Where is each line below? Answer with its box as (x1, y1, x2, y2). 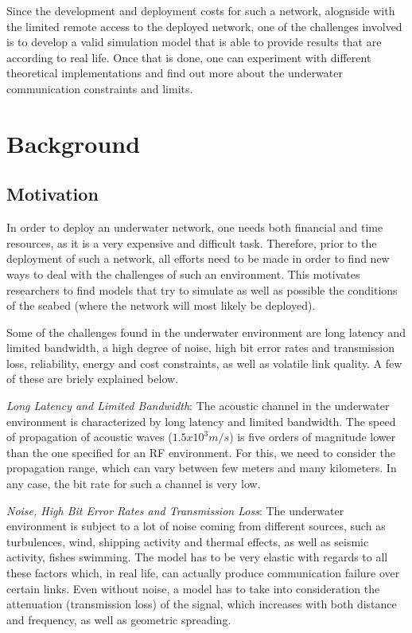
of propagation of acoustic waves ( (6, 428, 173, 445)
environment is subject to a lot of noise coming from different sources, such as (6, 518, 386, 534)
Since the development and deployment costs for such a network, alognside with (6, 2, 395, 18)
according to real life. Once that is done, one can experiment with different (6, 49, 371, 65)
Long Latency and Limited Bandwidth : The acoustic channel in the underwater (6, 397, 390, 414)
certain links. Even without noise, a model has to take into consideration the (6, 580, 380, 596)
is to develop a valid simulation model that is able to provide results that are (6, 33, 382, 50)
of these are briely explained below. (6, 370, 178, 387)
